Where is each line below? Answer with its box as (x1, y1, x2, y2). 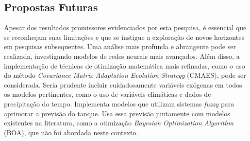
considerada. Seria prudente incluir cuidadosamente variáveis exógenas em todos (4, 79, 242, 89)
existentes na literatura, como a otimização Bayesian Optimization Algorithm (4, 118, 234, 128)
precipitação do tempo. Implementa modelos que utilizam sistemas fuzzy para (4, 98, 234, 108)
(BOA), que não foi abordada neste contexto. (4, 127, 138, 137)
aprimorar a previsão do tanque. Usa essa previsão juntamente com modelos (4, 108, 230, 118)
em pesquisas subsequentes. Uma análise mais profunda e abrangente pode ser (4, 41, 236, 52)
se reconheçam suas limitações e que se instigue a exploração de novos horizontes (4, 32, 244, 42)
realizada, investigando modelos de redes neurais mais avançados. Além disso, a (4, 51, 240, 61)
